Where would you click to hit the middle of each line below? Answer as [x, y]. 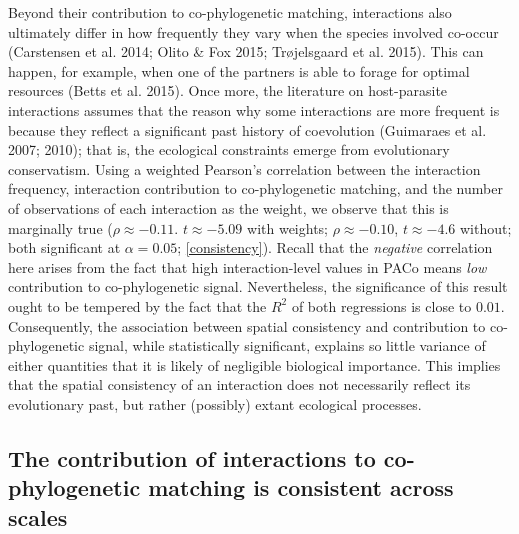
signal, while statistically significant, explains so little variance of [287, 345]
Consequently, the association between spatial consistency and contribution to [247, 325]
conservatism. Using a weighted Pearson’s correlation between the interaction [244, 168]
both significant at [64, 247]
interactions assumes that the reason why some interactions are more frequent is [254, 109]
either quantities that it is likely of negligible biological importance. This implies [254, 364]
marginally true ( [60, 227]
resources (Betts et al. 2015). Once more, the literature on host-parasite [228, 90]
